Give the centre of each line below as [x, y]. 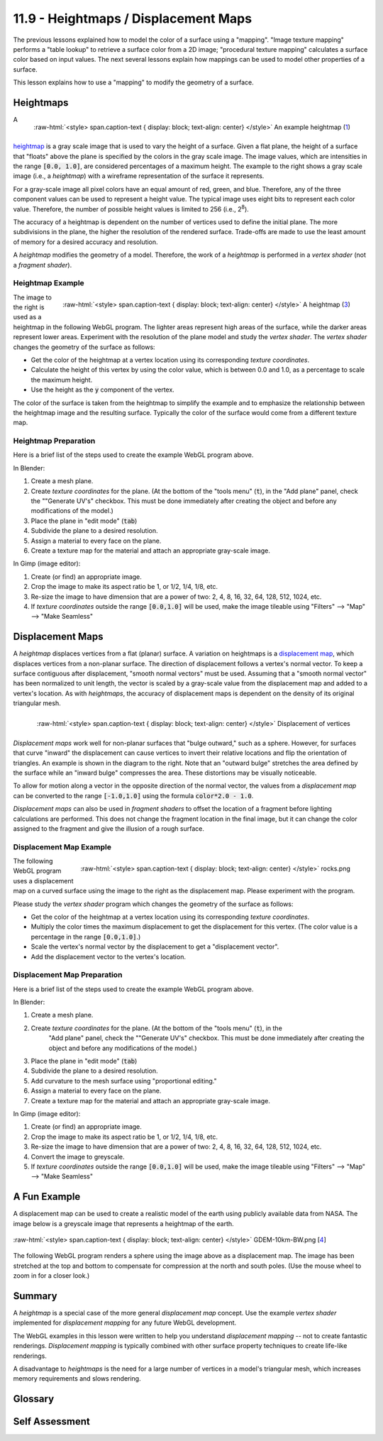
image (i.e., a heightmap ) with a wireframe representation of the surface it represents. [139, 176]
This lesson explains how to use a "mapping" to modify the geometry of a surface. [134, 82]
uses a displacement [43, 880]
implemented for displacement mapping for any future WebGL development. [125, 1323]
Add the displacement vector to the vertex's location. [108, 956]
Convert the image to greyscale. [78, 1156]
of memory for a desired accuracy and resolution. [86, 242]
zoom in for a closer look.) [51, 1276]
